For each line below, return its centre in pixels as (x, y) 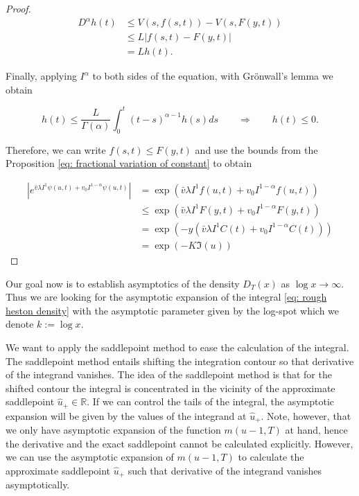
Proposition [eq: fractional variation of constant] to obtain (129, 163)
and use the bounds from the (256, 149)
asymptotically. (38, 485)
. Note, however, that (306, 415)
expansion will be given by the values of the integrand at (126, 415)
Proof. (18, 8)
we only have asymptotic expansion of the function (113, 430)
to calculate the (271, 457)
